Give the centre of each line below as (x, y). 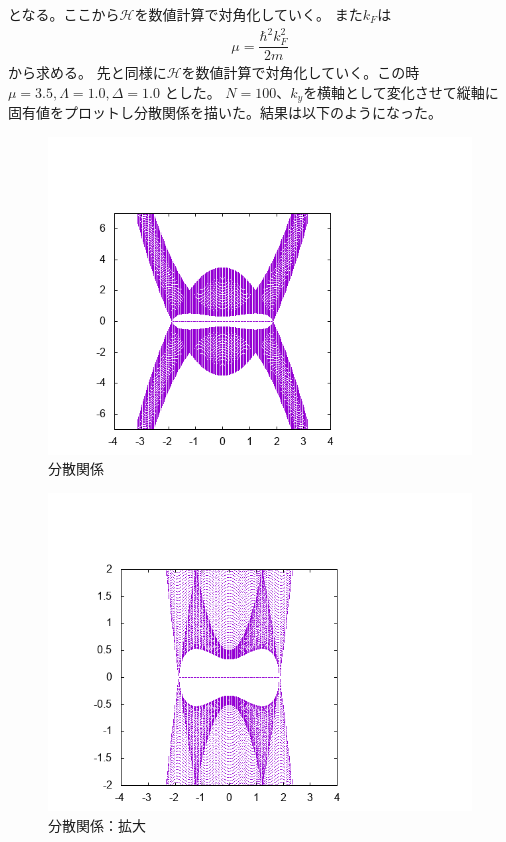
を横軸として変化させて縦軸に (401, 91)
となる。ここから (64, 14)
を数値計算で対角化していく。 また (248, 14)
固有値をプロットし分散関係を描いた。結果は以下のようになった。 (225, 112)
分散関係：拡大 (97, 824)
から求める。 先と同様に (87, 72)
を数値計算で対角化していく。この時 (300, 72)
